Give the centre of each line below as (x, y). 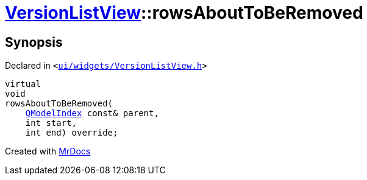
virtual (23, 84)
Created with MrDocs (48, 151)
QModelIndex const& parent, (92, 113)
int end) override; (72, 133)
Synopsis (34, 42)
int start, (51, 123)
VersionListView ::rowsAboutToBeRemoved (184, 13)
